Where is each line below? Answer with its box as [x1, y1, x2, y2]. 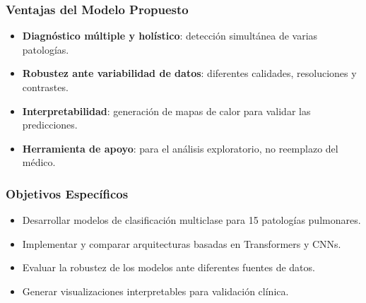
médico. [22, 155, 56, 170]
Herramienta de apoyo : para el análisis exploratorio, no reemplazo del [22, 141, 338, 155]
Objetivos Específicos [6, 184, 129, 202]
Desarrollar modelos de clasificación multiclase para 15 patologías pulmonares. [22, 213, 361, 227]
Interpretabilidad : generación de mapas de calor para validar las [22, 103, 311, 118]
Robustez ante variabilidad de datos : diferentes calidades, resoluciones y [22, 66, 357, 81]
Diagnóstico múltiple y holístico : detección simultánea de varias [22, 28, 318, 43]
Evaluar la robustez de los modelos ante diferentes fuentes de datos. [22, 260, 315, 275]
